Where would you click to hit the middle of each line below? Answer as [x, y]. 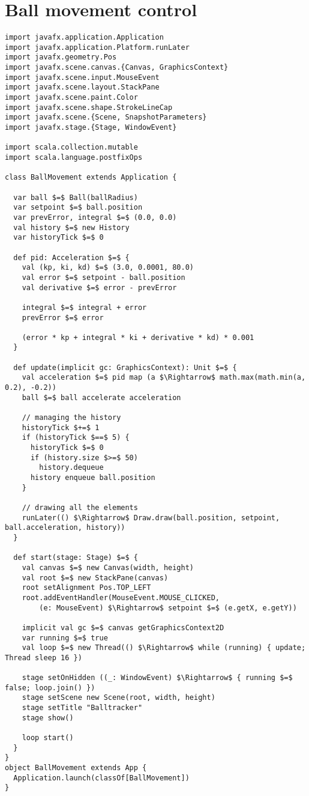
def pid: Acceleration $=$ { [71, 257]
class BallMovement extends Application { [91, 178]
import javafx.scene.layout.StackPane [82, 87]
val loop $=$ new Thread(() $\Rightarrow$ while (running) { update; [164, 648]
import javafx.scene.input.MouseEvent [82, 77]
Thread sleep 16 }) [43, 658]
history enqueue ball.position [93, 478]
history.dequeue [71, 468]
